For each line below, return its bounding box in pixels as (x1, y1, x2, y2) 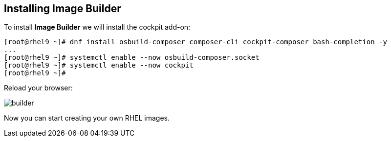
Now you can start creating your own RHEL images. (4, 114, 170, 123)
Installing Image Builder (4, 2, 121, 15)
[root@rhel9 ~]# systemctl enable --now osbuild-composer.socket (4, 53, 260, 62)
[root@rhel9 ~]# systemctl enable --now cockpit (4, 61, 194, 70)
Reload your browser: (4, 84, 73, 92)
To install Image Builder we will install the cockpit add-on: (4, 23, 191, 32)
